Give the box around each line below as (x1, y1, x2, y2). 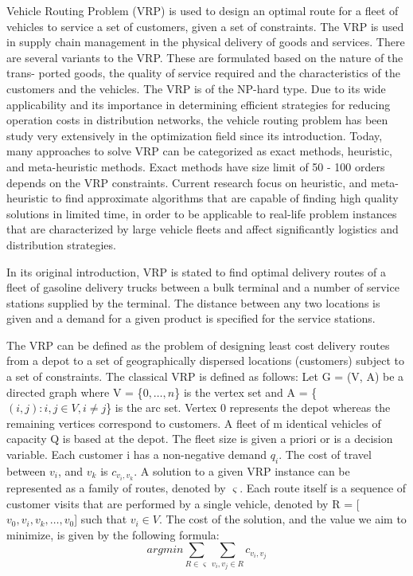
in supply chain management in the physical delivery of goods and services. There (6, 33, 405, 50)
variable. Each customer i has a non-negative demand (6, 446, 267, 463)
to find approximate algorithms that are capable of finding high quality (51, 190, 399, 206)
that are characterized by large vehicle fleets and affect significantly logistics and (6, 221, 399, 237)
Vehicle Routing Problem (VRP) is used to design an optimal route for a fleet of (6, 2, 399, 18)
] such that (74, 511, 127, 527)
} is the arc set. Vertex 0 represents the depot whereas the (106, 399, 391, 416)
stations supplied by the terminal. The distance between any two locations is (6, 294, 380, 311)
